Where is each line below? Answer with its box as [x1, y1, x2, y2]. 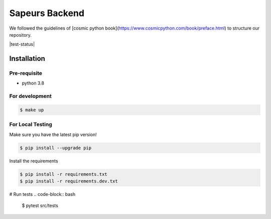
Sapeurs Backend [9, 8, 85, 19]
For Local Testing [9, 121, 53, 128]
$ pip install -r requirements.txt [20, 171, 107, 177]
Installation [9, 54, 45, 63]
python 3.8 [22, 80, 45, 86]
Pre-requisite [9, 70, 43, 77]
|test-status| [9, 41, 35, 47]
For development [9, 93, 52, 100]
